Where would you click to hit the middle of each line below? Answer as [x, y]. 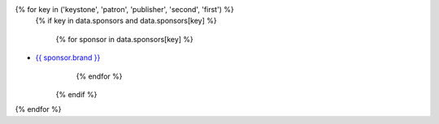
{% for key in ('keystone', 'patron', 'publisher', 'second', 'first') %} [125, 9]
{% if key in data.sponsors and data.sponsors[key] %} [126, 21]
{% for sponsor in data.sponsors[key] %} [125, 39]
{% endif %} [76, 94]
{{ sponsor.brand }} [68, 58]
